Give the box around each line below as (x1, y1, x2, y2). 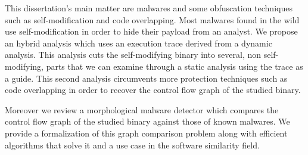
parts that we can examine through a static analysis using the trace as (46, 60, 303, 72)
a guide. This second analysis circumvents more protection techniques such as (5, 72, 288, 84)
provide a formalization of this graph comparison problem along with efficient (5, 126, 288, 139)
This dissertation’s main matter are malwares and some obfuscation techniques (5, 2, 293, 14)
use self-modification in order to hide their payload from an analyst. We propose (5, 25, 298, 38)
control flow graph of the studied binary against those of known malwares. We (5, 115, 290, 128)
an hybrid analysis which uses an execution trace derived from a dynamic (5, 36, 272, 49)
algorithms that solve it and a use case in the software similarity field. (5, 138, 260, 151)
